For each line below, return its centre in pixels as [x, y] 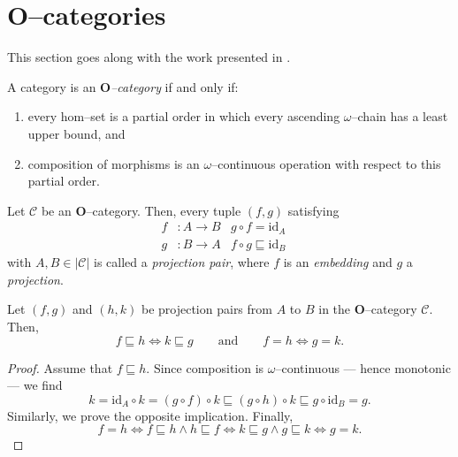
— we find [35, 385]
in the [335, 309]
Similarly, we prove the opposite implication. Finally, [150, 415]
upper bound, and [76, 133]
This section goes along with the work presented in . [149, 57]
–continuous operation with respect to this [326, 163]
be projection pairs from [206, 309]
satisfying [313, 210]
